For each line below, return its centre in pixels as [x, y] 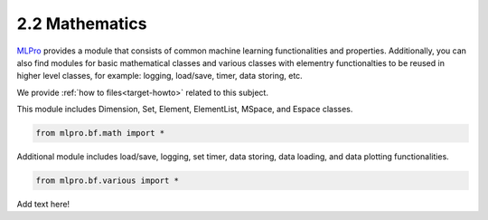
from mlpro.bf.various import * [108, 181]
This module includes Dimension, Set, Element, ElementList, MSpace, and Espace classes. [185, 110]
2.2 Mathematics [82, 24]
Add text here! [43, 205]
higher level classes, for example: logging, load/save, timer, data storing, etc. [160, 76]
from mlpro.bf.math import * [100, 133]
